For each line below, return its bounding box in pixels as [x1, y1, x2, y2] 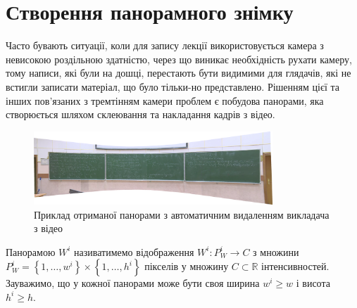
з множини [253, 244, 299, 259]
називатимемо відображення [74, 244, 194, 259]
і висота [296, 276, 330, 290]
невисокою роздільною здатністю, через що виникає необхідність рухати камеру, [6, 51, 352, 66]
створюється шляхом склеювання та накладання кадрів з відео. [6, 107, 275, 122]
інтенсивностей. [261, 259, 330, 274]
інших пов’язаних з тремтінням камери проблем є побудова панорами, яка [6, 93, 324, 108]
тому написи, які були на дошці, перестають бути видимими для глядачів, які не [6, 65, 351, 80]
